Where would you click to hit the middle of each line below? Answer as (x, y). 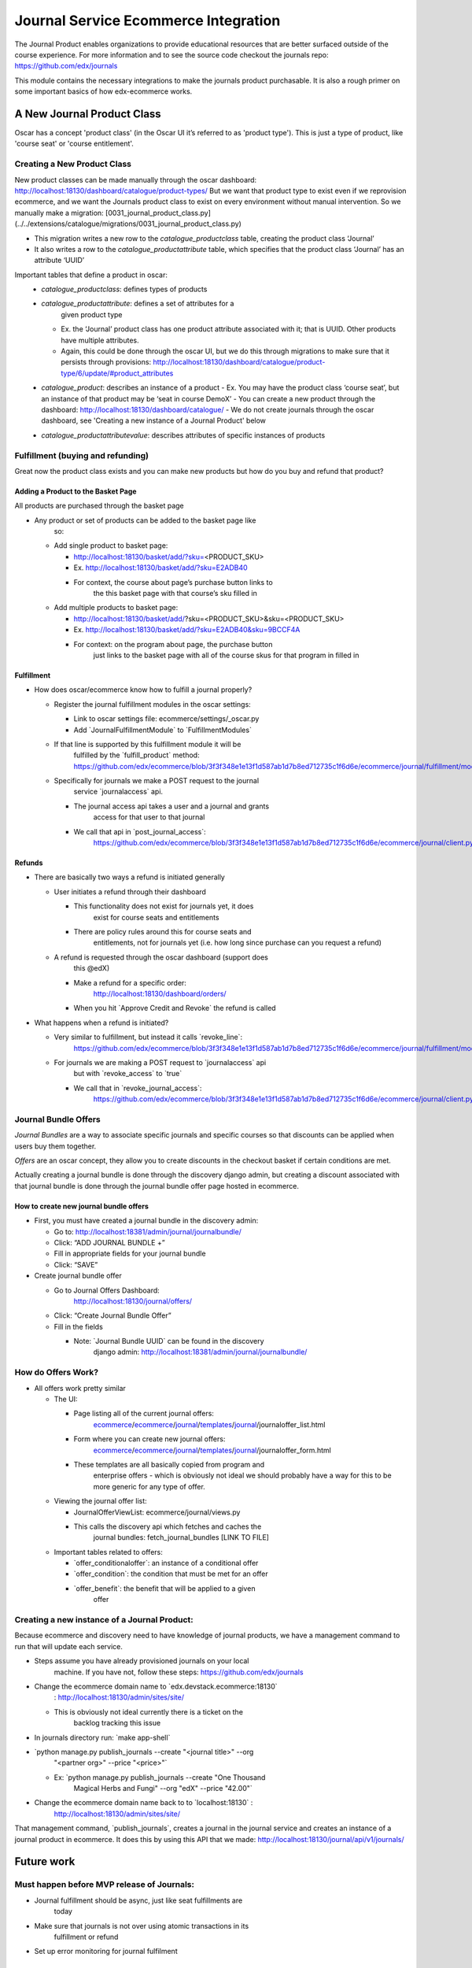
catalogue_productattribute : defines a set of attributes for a (138, 304)
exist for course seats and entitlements (156, 917)
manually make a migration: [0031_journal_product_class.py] (113, 213)
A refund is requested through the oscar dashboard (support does (161, 957)
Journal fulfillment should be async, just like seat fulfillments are (138, 1900)
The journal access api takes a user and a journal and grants (171, 806)
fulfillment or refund (86, 1937)
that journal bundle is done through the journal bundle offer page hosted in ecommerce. (157, 1186)
